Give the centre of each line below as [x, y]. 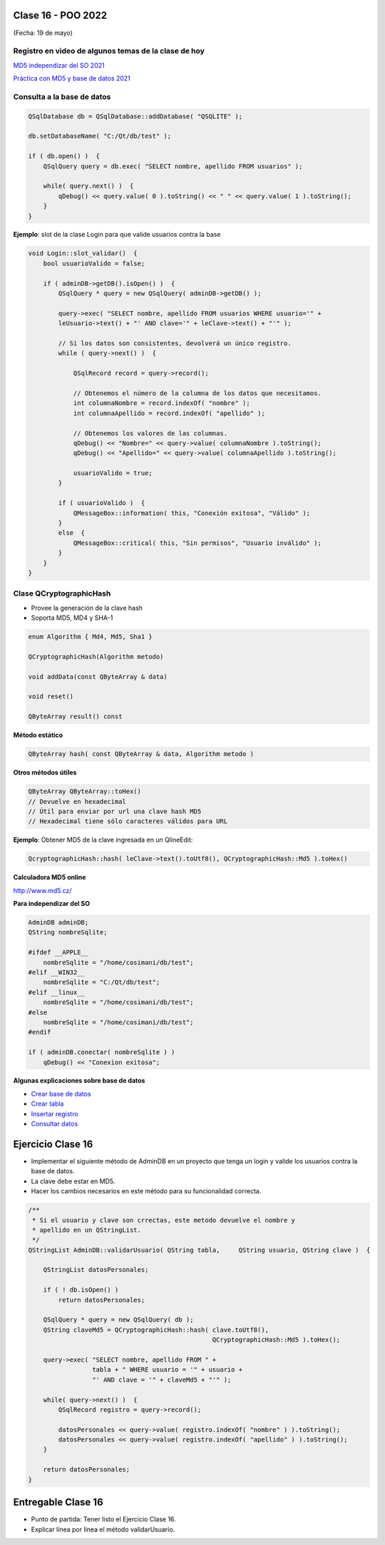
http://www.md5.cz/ [42, 890]
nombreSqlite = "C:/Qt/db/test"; [102, 982]
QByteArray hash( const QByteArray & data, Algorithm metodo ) [141, 754]
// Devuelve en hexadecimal [77, 801]
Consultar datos [55, 1124]
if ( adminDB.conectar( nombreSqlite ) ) [102, 1052]
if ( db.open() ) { [64, 156]
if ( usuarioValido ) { [102, 503]
